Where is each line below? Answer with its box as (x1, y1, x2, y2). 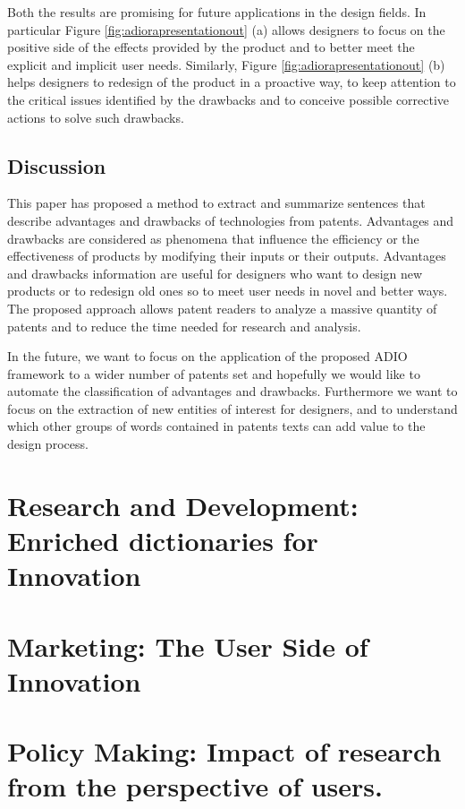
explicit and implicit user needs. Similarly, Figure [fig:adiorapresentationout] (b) (7, 55, 445, 73)
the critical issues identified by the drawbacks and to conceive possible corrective (7, 90, 450, 108)
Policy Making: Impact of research (7, 733, 442, 770)
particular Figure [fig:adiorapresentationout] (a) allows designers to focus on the (7, 20, 445, 39)
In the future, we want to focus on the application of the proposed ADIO (7, 347, 408, 366)
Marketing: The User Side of (7, 627, 368, 664)
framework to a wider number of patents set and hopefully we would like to (7, 364, 420, 383)
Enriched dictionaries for (7, 522, 318, 559)
